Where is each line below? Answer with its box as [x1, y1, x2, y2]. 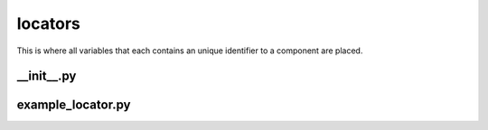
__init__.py [16, 69, 77, 84]
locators [16, 14, 80, 33]
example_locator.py [16, 97, 131, 113]
